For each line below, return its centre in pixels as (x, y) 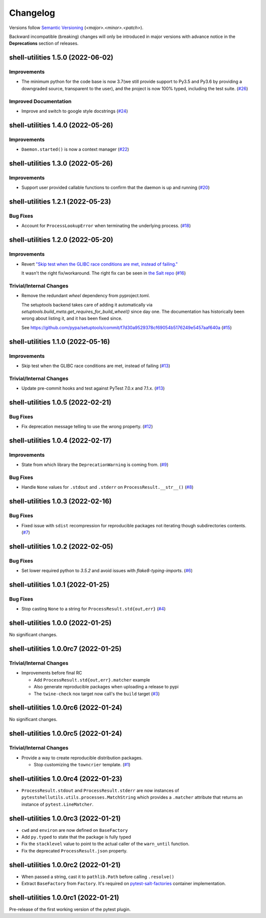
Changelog (32, 13)
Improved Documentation (40, 101)
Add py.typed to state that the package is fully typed (76, 837)
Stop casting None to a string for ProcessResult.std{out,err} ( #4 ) (94, 609)
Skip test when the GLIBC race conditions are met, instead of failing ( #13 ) (96, 366)
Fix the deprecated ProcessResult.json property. (74, 850)
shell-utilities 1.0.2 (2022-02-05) (61, 546)
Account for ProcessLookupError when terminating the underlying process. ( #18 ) (106, 226)
